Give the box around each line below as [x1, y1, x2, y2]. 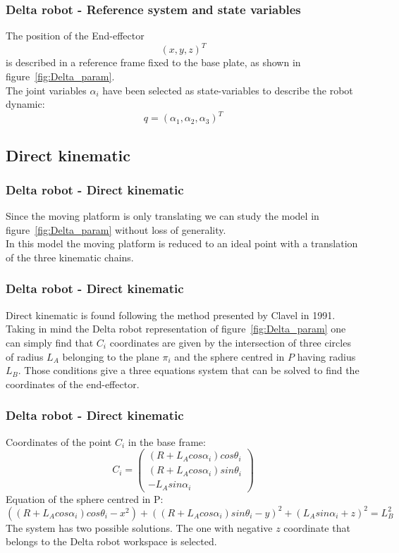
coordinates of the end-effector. [6, 376, 140, 391]
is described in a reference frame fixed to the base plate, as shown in [6, 55, 301, 70]
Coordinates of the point [6, 434, 112, 449]
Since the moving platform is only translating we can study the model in [6, 209, 319, 223]
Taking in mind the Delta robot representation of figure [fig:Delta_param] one [6, 321, 346, 336]
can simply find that [6, 335, 94, 349]
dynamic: [6, 97, 45, 111]
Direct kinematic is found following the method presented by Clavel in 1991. [6, 307, 336, 322]
